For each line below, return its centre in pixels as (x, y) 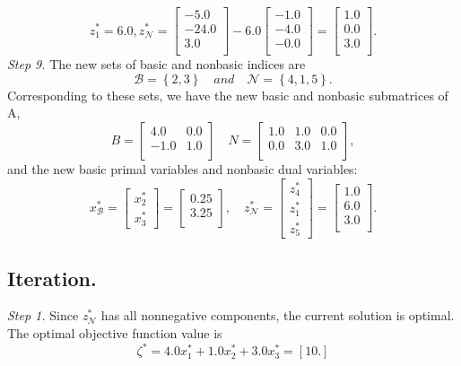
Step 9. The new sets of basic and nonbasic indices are (157, 64)
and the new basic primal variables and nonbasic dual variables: (183, 168)
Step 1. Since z (48, 315)
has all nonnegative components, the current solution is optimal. (278, 315)
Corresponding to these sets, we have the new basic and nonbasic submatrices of (228, 95)
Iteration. (52, 278)
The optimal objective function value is (115, 332)
